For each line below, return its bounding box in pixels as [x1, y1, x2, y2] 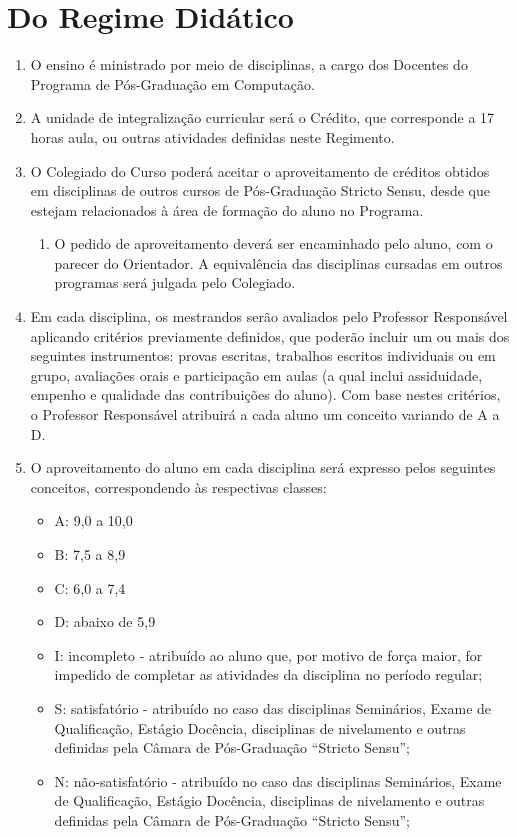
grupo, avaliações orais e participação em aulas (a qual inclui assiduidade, [30, 364, 483, 385]
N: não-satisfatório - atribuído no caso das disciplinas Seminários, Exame [54, 770, 502, 791]
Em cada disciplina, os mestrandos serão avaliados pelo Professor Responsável [30, 306, 508, 327]
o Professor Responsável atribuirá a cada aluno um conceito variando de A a [30, 404, 500, 425]
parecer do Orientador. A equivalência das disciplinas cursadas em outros [54, 252, 503, 273]
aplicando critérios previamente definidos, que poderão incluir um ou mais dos [30, 325, 510, 346]
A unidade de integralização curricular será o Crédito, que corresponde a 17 [30, 107, 495, 128]
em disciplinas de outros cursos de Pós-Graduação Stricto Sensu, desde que [30, 180, 490, 201]
